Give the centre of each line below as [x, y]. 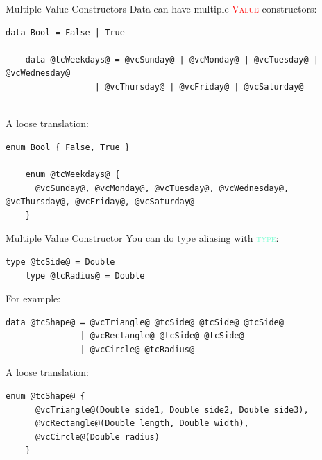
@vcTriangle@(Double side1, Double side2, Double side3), [172, 410]
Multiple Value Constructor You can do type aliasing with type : [142, 238]
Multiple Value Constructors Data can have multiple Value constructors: [161, 8]
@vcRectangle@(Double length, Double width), [142, 424]
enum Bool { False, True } [68, 147]
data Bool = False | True [65, 32]
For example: [33, 298]
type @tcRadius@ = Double [85, 276]
